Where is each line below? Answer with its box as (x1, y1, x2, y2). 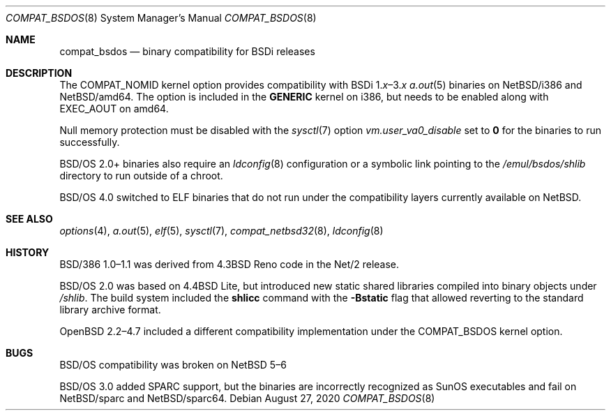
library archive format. (59, 304, 161, 315)
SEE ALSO (6, 213, 53, 225)
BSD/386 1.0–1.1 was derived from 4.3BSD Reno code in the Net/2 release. (59, 258, 400, 270)
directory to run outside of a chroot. (59, 170, 223, 181)
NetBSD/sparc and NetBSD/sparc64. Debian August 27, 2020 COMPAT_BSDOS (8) (59, 392, 435, 404)
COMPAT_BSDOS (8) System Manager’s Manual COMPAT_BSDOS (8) (6, 12, 317, 24)
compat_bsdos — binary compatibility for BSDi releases (59, 45, 315, 57)
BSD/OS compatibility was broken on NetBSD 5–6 (59, 359, 287, 371)
